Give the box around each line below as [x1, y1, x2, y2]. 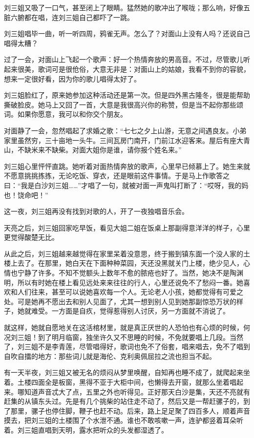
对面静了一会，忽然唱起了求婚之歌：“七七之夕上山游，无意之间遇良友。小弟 [4, 125, 247, 135]
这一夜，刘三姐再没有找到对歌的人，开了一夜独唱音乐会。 [4, 206, 189, 216]
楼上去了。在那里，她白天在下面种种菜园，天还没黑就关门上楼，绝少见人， [4, 258, 243, 268]
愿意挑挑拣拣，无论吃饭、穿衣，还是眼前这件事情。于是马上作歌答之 [10, 170, 230, 181]
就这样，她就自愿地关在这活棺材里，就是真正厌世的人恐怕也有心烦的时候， [4, 322, 243, 333]
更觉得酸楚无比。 [4, 232, 59, 242]
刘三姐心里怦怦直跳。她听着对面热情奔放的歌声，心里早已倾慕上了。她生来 [4, 161, 243, 171]
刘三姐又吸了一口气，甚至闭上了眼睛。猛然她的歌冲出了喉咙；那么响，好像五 [4, 2, 250, 12]
